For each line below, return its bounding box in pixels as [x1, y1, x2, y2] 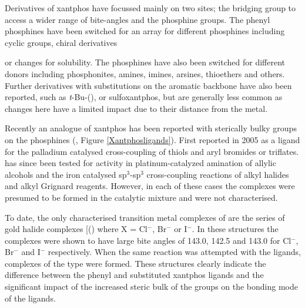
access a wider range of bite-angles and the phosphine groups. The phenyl [5, 13, 270, 25]
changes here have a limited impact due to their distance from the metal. [5, 102, 268, 114]
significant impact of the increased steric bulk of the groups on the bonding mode [5, 280, 298, 293]
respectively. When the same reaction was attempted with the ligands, [48, 246, 301, 258]
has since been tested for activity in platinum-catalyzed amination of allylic [5, 157, 276, 169]
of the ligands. [5, 292, 56, 304]
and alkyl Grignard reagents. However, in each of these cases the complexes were [5, 180, 295, 192]
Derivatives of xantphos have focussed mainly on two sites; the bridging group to [5, 2, 296, 14]
